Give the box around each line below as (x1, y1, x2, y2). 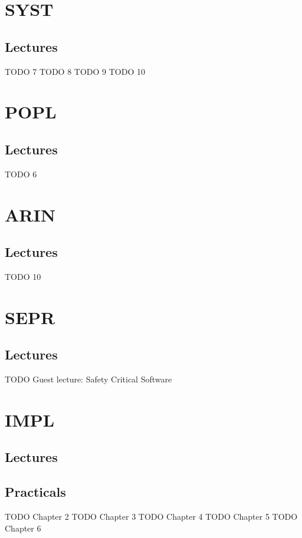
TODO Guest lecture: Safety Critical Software (5, 373, 172, 385)
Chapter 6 (5, 522, 41, 534)
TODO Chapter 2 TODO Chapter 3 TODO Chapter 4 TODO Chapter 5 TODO (5, 510, 298, 523)
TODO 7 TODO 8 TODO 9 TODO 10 (5, 65, 145, 77)
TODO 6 (5, 167, 37, 180)
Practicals (5, 483, 66, 501)
